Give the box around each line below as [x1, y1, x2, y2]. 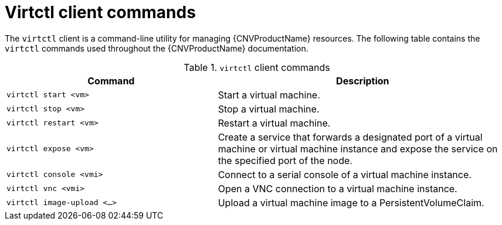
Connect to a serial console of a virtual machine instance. [218, 168, 472, 180]
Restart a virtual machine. [218, 117, 331, 129]
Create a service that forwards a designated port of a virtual [218, 131, 483, 143]
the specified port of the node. [218, 154, 352, 166]
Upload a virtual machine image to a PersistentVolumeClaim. [218, 196, 484, 209]
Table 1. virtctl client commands [184, 61, 330, 73]
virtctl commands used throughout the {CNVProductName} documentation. [5, 43, 308, 53]
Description [336, 74, 389, 87]
